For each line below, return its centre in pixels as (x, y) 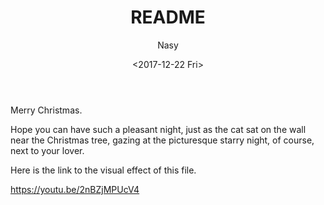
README (168, 17)
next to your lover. (47, 150)
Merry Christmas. (46, 110)
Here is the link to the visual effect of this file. (103, 170)
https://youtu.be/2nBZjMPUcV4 (75, 189)
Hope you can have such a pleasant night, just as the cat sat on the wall (158, 129)
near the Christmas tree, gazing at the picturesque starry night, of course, (162, 140)
